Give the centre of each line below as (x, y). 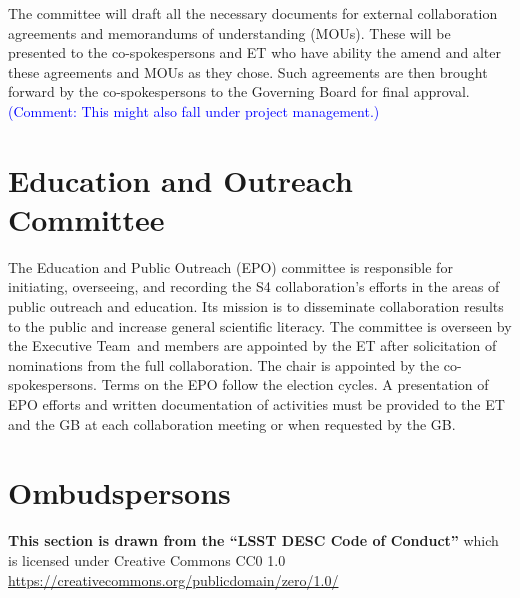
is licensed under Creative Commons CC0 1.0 (147, 559)
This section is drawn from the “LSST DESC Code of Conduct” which (253, 540)
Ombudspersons (119, 492)
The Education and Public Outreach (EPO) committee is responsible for (230, 266)
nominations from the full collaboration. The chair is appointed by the (224, 364)
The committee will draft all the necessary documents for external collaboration (253, 13)
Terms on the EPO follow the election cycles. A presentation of (295, 384)
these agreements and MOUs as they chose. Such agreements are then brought (248, 71)
